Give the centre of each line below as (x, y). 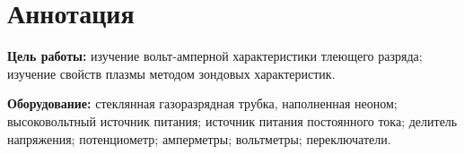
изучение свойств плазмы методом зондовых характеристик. (171, 73)
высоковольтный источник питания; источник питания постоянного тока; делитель (232, 120)
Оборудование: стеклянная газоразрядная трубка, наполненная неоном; (202, 103)
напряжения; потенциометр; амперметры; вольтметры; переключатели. (199, 138)
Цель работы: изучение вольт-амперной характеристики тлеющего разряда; (215, 56)
